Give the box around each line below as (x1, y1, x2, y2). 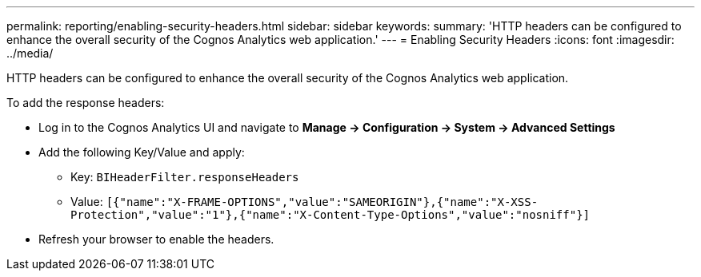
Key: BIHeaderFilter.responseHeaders (70, 170, 299, 184)
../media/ (6, 46, 54, 60)
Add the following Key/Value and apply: (38, 145, 245, 159)
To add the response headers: (6, 96, 165, 109)
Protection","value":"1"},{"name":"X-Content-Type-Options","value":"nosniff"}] (70, 208, 591, 221)
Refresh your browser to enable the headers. (38, 232, 274, 246)
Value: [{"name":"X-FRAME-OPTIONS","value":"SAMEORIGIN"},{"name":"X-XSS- (70, 195, 539, 208)
